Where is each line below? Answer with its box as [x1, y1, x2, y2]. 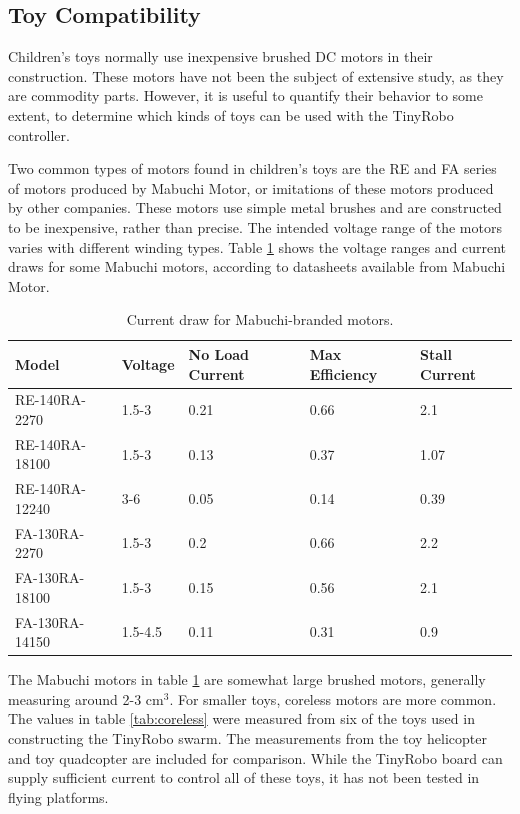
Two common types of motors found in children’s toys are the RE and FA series [8, 158, 497, 179]
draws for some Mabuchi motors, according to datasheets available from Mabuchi [8, 256, 506, 277]
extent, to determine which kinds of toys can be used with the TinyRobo [8, 104, 454, 125]
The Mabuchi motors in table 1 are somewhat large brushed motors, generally [8, 669, 486, 690]
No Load [188, 343, 250, 364]
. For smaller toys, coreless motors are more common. [169, 688, 497, 709]
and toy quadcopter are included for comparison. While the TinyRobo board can [8, 747, 503, 768]
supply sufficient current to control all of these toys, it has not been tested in [8, 767, 480, 788]
